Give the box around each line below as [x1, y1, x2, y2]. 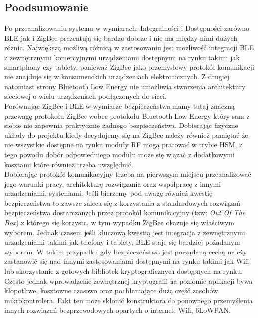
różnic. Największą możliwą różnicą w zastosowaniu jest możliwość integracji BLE [4, 42, 254, 53]
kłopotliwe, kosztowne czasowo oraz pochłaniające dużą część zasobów [4, 285, 218, 296]
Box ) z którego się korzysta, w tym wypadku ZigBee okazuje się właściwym [4, 217, 234, 228]
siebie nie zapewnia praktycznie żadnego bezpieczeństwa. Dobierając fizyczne [4, 120, 238, 130]
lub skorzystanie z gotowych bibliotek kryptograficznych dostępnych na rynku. [4, 266, 243, 276]
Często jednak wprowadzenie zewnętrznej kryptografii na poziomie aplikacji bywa [4, 275, 253, 286]
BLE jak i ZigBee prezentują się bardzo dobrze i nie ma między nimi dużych [4, 32, 237, 43]
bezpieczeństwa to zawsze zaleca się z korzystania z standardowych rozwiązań [4, 197, 241, 208]
